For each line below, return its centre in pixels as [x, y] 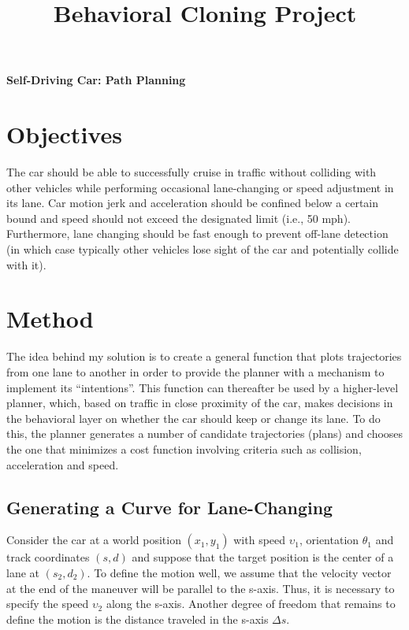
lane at [23, 572]
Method [50, 319]
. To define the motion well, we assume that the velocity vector [239, 572]
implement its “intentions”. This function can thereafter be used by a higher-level [203, 387]
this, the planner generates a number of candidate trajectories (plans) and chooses [205, 434]
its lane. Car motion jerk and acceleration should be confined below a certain [193, 203]
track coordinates [48, 557]
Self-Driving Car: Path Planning [96, 80]
